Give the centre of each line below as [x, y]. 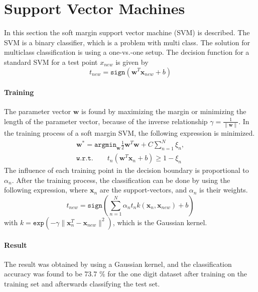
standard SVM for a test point [51, 62]
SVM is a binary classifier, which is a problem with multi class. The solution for [127, 42]
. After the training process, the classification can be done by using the [121, 180]
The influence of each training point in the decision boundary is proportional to [126, 170]
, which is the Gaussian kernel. [160, 222]
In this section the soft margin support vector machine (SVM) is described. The [127, 32]
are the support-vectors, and [143, 190]
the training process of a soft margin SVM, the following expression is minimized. [130, 133]
